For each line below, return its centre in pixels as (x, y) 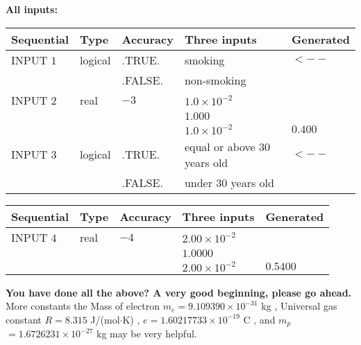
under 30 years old (229, 182)
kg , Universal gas (299, 306)
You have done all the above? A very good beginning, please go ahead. (179, 292)
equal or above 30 (227, 146)
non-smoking (215, 80)
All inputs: (32, 9)
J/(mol (105, 319)
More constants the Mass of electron (83, 306)
